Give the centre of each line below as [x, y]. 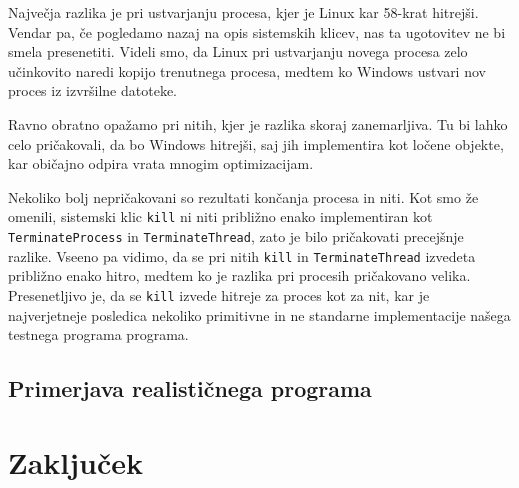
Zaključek [76, 461]
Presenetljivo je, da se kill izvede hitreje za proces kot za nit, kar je [219, 294]
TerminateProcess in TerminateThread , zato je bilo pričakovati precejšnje [236, 236]
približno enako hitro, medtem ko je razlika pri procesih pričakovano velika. [239, 275]
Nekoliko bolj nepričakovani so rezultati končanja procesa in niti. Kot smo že [243, 196]
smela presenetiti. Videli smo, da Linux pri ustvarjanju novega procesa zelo [238, 51]
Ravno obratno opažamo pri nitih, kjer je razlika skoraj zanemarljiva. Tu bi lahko [258, 123]
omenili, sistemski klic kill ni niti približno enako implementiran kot [220, 216]
